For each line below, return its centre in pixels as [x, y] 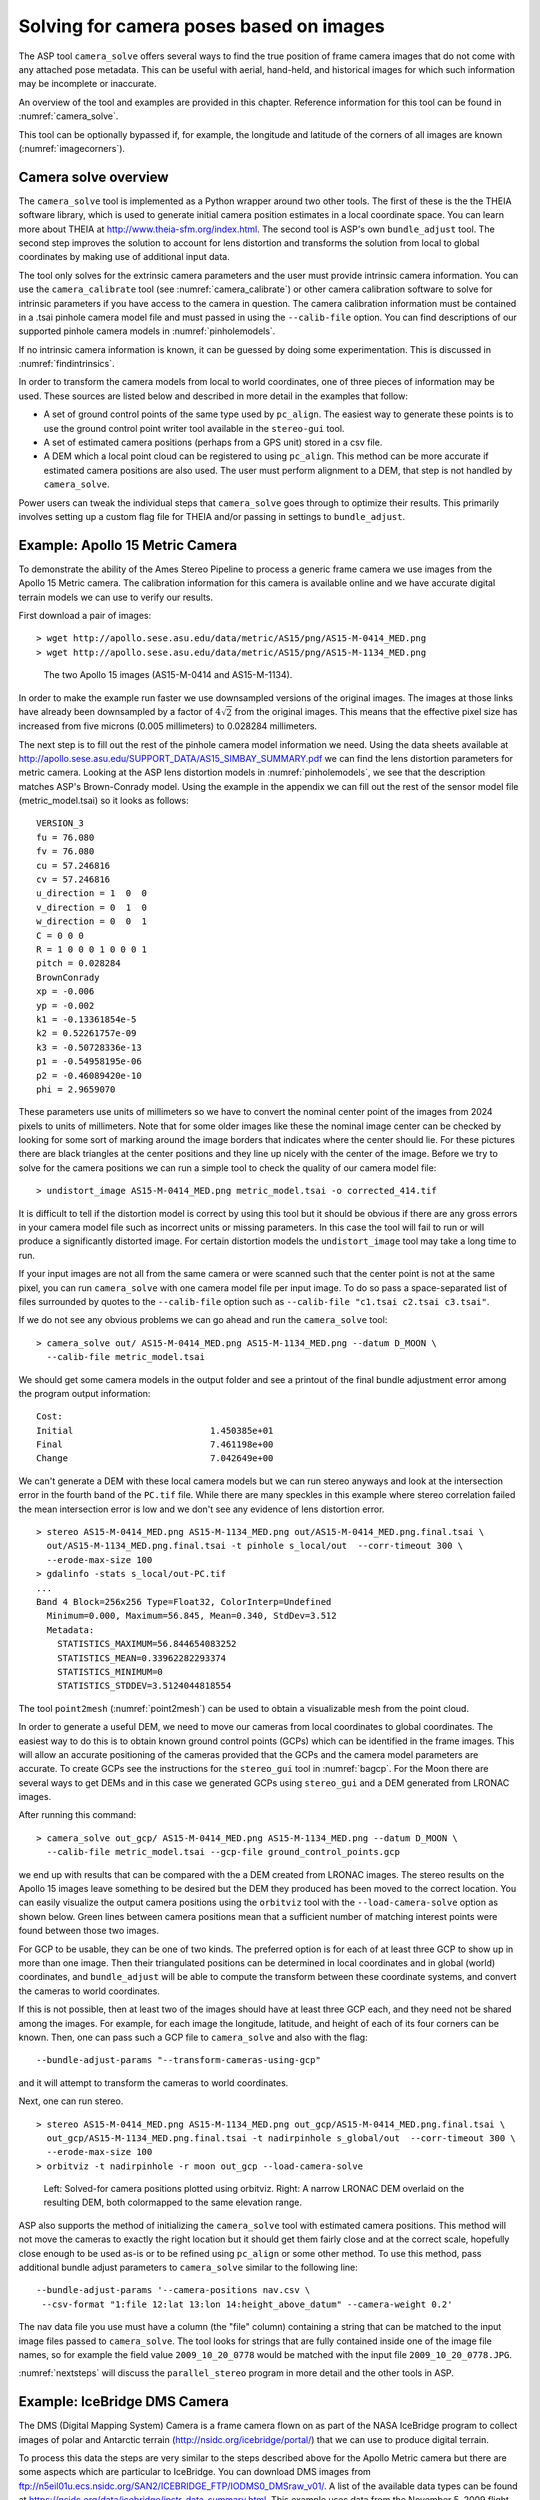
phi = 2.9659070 [76, 1089]
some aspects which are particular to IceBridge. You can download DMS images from [195, 2472]
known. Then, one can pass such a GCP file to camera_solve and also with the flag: [193, 2037]
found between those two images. [89, 1931]
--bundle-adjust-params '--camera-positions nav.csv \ [173, 2290]
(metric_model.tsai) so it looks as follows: [103, 801]
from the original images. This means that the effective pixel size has [376, 712]
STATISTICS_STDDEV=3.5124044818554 [144, 1686]
